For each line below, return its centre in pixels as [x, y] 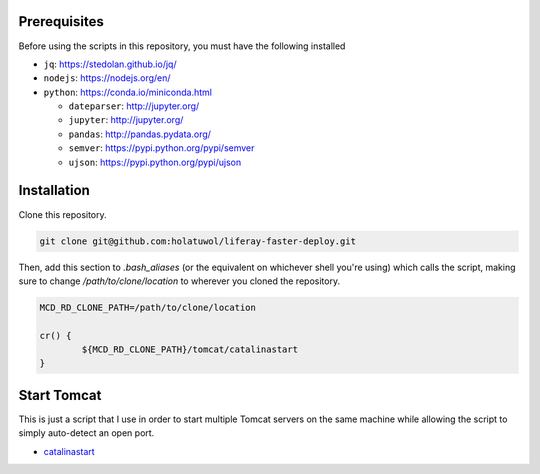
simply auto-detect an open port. [86, 433]
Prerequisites [61, 21]
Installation [54, 190]
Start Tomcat [60, 395]
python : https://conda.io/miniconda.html [128, 92]
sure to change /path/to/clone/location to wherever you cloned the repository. [179, 281]
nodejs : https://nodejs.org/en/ [107, 78]
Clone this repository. [62, 214]
